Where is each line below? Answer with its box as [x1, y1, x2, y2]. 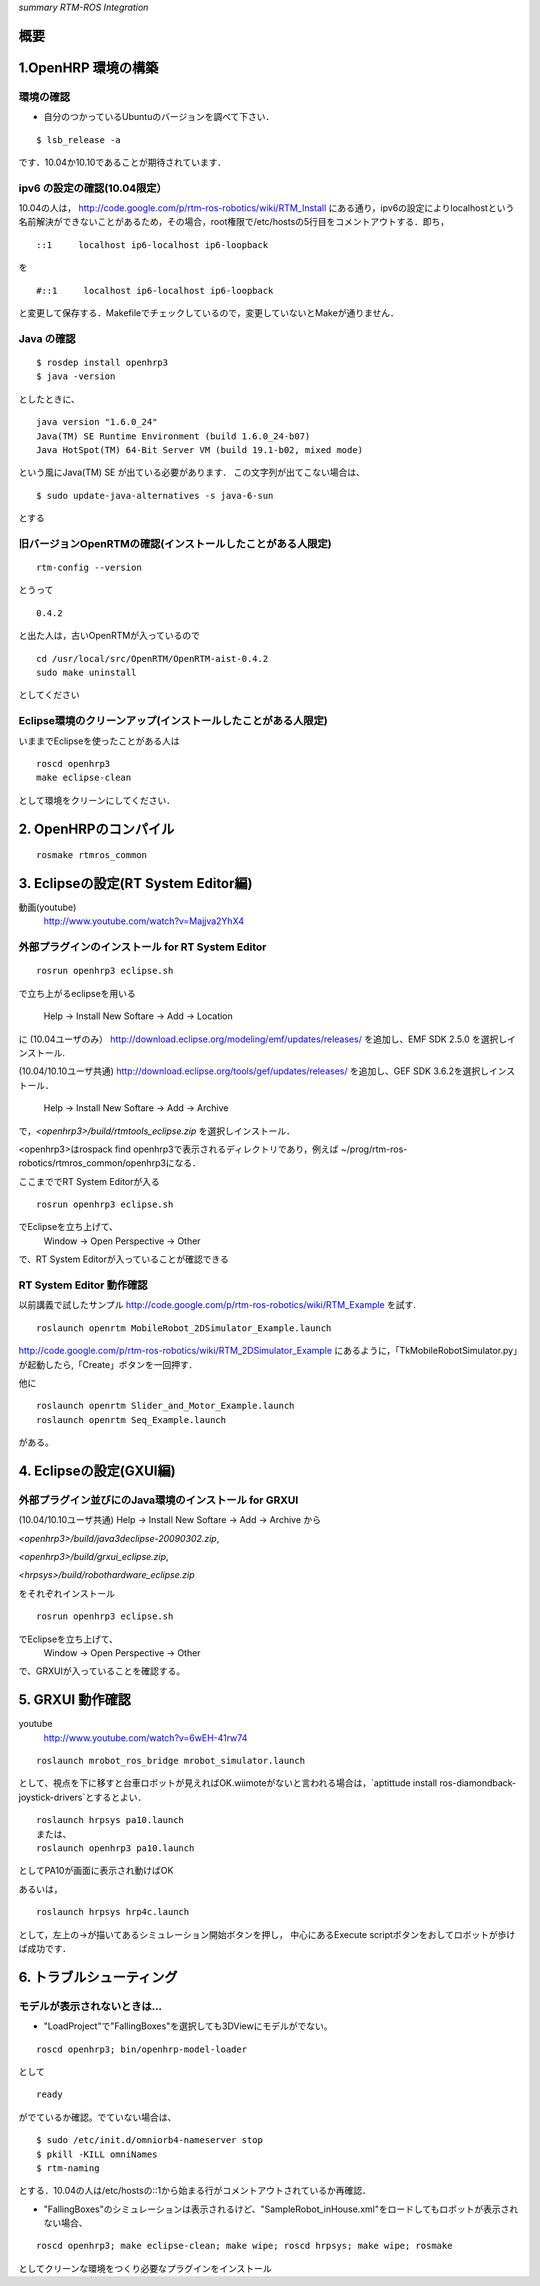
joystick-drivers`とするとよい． [18, 1791, 147, 1803]
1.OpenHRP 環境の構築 [18, 59, 159, 76]
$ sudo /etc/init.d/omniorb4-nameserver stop [36, 2135, 264, 2146]
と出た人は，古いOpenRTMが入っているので [18, 630, 200, 642]
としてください [18, 689, 80, 701]
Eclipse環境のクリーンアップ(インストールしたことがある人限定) [18, 714, 329, 728]
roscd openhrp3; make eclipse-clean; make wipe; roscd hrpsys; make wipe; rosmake [36, 2240, 453, 2252]
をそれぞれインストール [18, 1587, 115, 1599]
